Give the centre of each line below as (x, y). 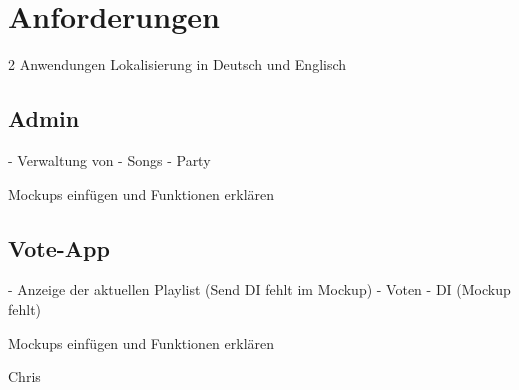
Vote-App (59, 247)
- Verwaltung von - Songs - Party (109, 159)
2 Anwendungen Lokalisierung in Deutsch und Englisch (177, 64)
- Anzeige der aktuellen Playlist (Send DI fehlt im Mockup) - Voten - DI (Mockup (259, 289)
